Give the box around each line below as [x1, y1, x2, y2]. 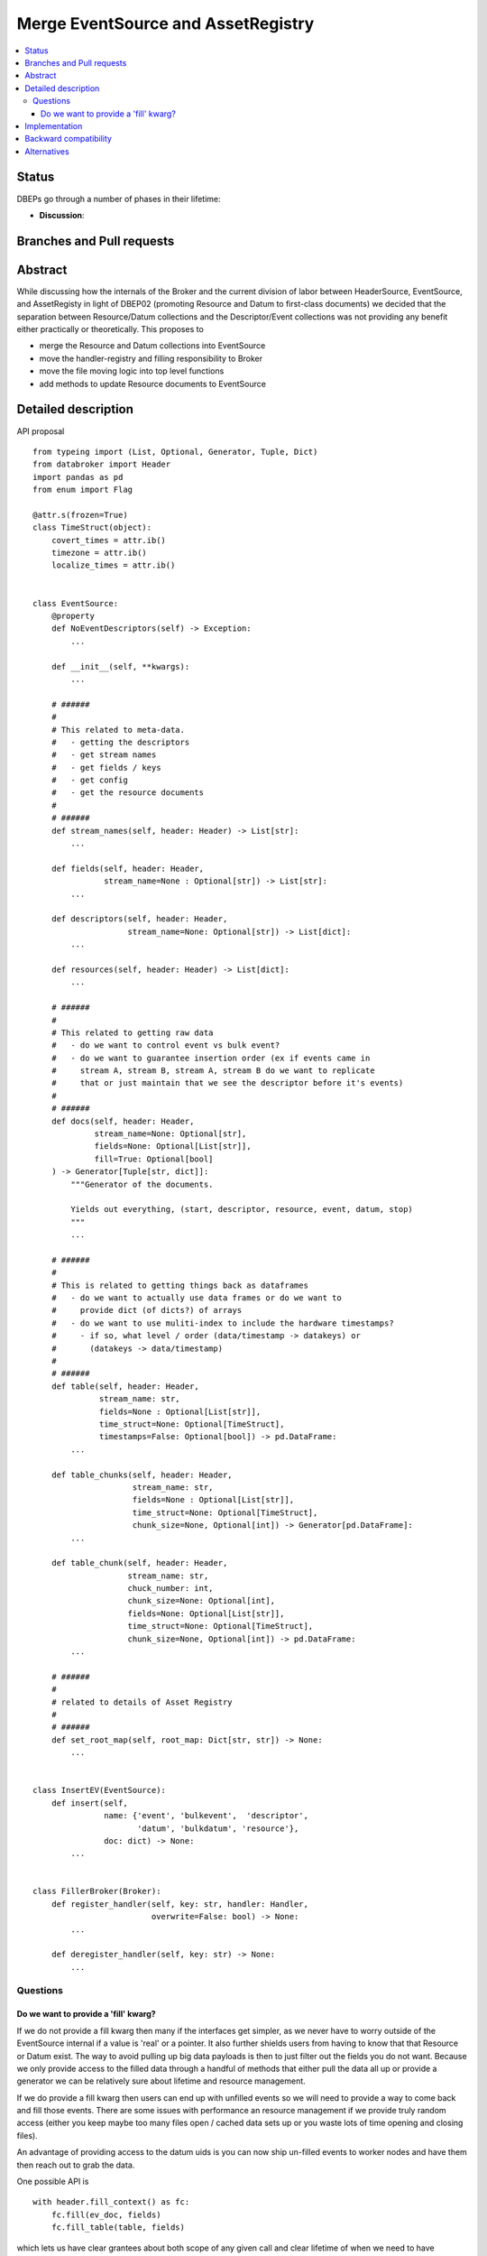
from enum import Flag [32, 485, 133, 495]
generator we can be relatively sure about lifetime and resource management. [16, 2076, 306, 2086]
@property [51, 611, 95, 621]
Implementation [24, 120, 83, 131]
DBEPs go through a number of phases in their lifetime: [16, 193, 221, 204]
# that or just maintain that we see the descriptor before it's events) [51, 1078, 404, 1088]
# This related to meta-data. [51, 725, 185, 735]
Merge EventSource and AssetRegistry [16, 14, 315, 33]
